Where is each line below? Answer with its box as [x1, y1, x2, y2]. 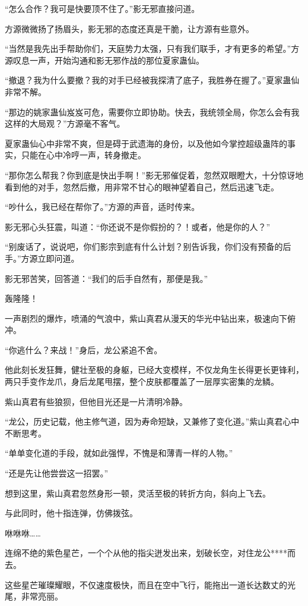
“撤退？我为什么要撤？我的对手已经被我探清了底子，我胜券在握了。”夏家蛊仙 [5, 74, 300, 86]
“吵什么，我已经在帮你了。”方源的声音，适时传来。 [5, 200, 200, 213]
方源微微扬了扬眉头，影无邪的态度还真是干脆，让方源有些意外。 [5, 22, 254, 34]
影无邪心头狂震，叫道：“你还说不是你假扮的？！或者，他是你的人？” [5, 220, 271, 233]
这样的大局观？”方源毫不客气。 [5, 117, 125, 130]
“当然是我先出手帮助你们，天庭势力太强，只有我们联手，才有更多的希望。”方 [5, 42, 300, 55]
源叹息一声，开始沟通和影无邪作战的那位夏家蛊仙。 [5, 54, 204, 66]
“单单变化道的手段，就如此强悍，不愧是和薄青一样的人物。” [5, 447, 233, 459]
